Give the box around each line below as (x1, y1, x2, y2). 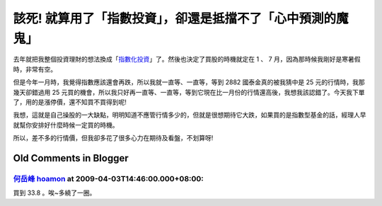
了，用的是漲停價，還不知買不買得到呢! (13, 98, 127, 106)
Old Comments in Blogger (13, 152, 129, 164)
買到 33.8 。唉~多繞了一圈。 (13, 188, 96, 198)
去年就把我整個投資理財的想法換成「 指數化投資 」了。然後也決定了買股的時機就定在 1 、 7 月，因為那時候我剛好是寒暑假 (13, 55, 361, 64)
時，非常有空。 (13, 64, 57, 74)
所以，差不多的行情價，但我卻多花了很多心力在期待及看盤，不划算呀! (13, 134, 214, 142)
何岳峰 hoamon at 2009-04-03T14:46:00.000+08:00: (13, 173, 204, 183)
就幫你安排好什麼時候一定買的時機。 (13, 120, 119, 129)
